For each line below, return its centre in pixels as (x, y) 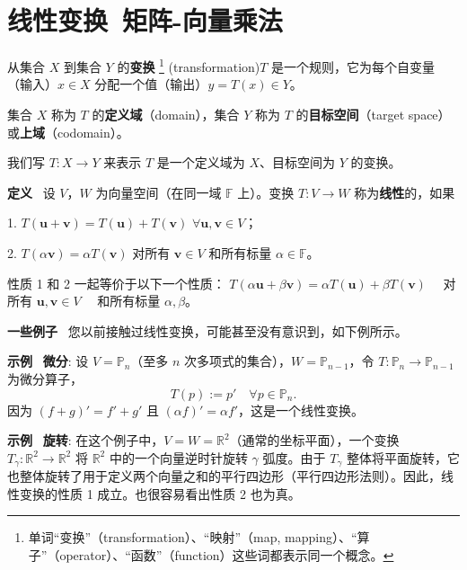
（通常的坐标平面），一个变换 (314, 440)
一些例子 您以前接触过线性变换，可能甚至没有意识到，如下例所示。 (207, 330)
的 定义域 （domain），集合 (166, 114)
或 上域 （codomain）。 (68, 132)
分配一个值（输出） (151, 84)
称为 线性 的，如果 (405, 192)
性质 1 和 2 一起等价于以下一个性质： (116, 283)
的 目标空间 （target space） (373, 114)
